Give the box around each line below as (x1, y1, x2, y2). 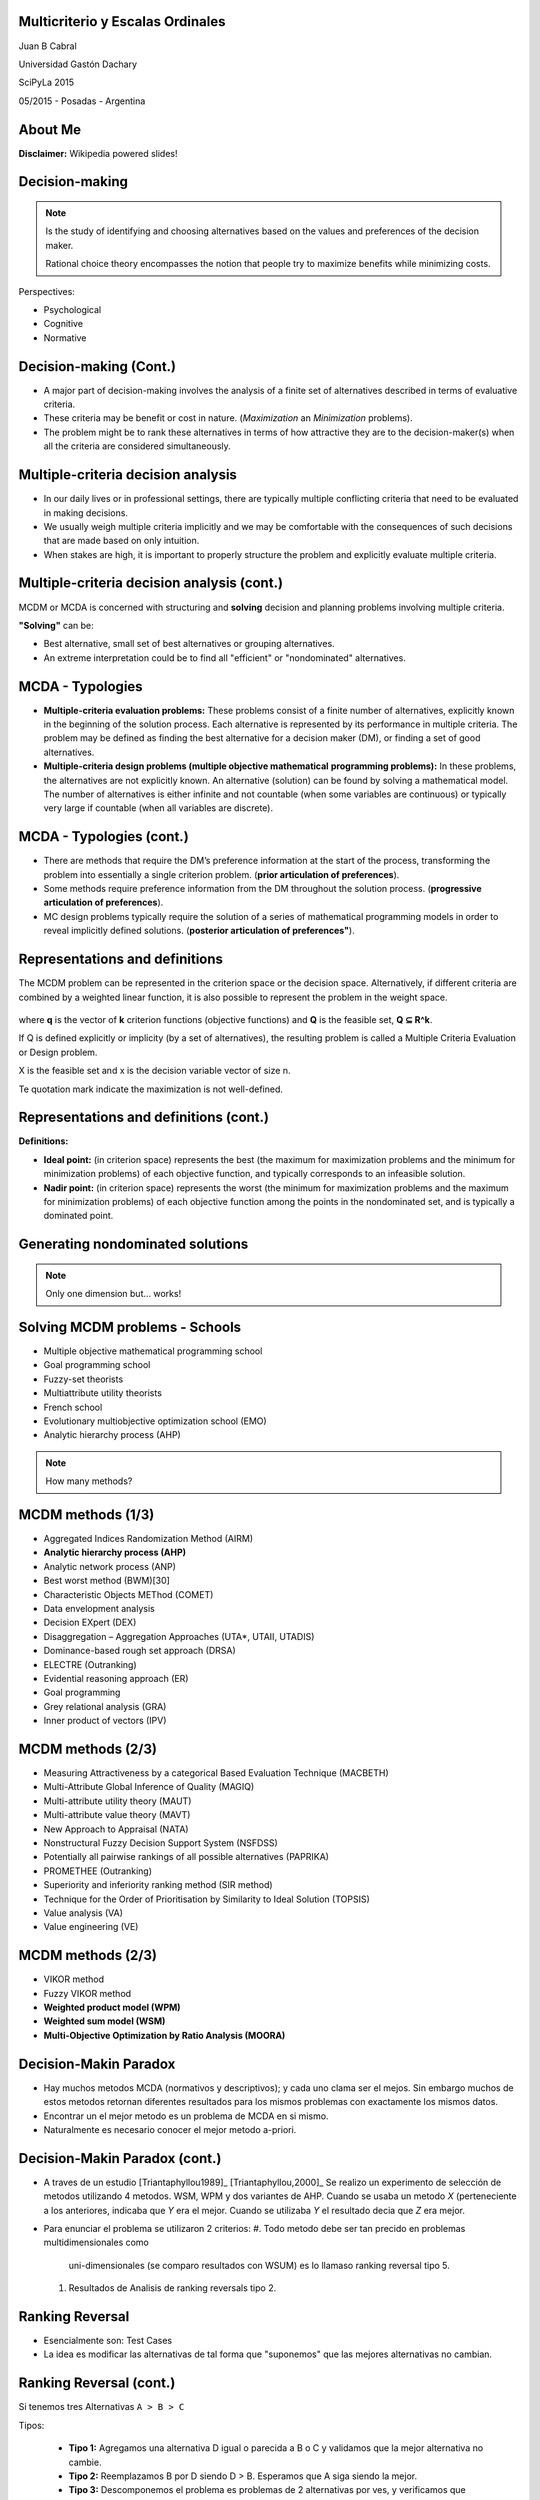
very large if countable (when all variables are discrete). (43, 802, 274, 814)
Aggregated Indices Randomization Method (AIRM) (43, 1533, 254, 1545)
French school (43, 1401, 103, 1413)
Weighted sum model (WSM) (43, 2015, 166, 2027)
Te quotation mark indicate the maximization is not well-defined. (18, 1083, 284, 1095)
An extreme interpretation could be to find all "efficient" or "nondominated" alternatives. (43, 651, 407, 664)
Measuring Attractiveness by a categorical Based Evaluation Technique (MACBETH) (43, 1767, 389, 1779)
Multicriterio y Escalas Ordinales (18, 13, 226, 30)
